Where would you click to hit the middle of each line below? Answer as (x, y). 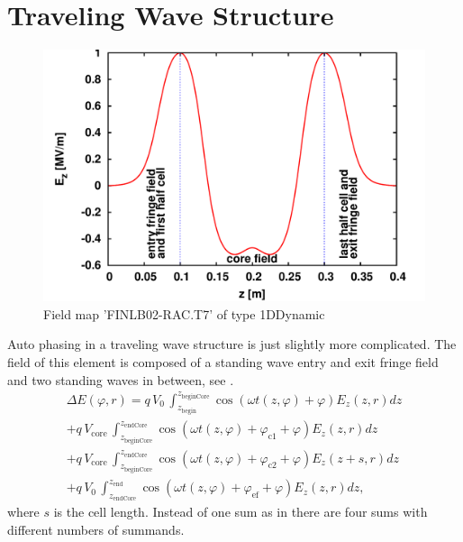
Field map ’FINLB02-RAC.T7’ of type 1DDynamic (184, 313)
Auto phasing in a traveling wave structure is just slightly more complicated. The (232, 344)
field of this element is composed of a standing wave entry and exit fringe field (223, 361)
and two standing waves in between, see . (121, 379)
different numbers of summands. (96, 529)
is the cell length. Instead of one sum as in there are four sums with (241, 512)
